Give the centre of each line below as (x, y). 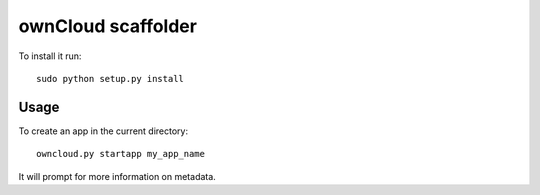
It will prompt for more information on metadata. (117, 176)
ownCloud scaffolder (107, 26)
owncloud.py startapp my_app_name (120, 154)
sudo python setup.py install (110, 78)
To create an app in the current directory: (103, 131)
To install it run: (50, 56)
